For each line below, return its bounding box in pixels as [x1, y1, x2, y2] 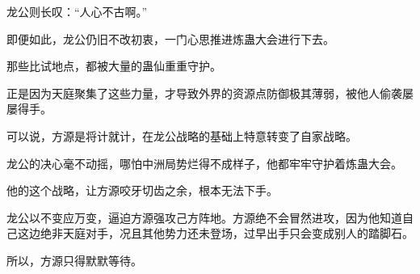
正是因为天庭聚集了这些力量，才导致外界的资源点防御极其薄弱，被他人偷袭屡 [6, 84, 414, 101]
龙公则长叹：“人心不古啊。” [6, 3, 148, 19]
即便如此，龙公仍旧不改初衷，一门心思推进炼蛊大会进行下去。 [6, 30, 334, 47]
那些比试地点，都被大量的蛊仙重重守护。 [6, 57, 221, 74]
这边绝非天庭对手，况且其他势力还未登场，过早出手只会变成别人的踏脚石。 [17, 225, 414, 242]
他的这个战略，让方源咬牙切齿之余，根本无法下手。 [6, 182, 278, 199]
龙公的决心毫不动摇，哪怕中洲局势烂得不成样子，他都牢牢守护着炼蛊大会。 [6, 154, 402, 171]
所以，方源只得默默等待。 [6, 251, 142, 268]
